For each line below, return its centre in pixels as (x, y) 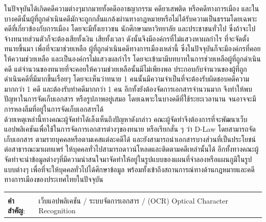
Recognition (57, 210)
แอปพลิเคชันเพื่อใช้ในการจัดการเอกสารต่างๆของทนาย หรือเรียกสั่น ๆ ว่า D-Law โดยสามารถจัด (130, 129)
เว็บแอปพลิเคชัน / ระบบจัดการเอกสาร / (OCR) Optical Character (134, 200)
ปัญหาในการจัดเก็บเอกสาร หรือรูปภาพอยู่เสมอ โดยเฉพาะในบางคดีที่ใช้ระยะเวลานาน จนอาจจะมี (130, 99)
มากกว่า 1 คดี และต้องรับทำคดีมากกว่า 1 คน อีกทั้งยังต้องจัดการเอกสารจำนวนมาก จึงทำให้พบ (128, 88)
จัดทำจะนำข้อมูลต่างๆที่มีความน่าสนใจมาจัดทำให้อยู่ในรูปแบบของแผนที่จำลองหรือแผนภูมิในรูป (128, 159)
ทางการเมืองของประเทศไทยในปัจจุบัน (54, 179)
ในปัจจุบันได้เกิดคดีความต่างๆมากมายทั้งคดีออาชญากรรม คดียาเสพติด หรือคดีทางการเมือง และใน (132, 8)
